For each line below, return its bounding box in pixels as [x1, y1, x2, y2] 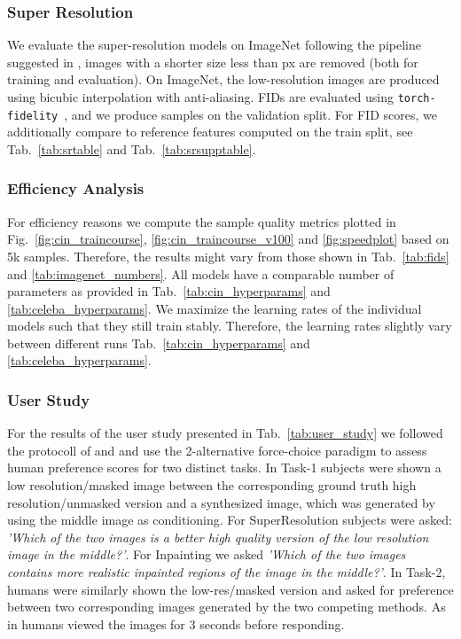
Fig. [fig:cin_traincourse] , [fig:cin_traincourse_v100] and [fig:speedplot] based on [7, 230, 449, 248]
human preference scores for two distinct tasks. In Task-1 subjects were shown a [7, 458, 441, 477]
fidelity [7, 109, 59, 122]
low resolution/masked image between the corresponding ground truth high [7, 476, 417, 495]
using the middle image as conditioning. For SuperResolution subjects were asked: [7, 510, 452, 529]
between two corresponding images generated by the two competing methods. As [7, 597, 446, 616]
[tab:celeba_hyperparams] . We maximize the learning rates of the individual [7, 299, 422, 317]
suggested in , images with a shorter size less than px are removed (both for [7, 52, 418, 71]
